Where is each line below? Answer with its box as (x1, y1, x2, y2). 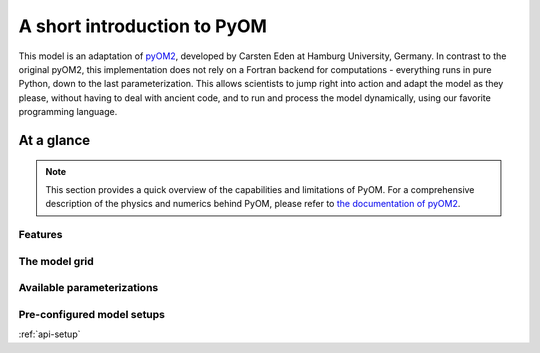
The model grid (18, 254, 94, 268)
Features (18, 228, 63, 242)
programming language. (18, 106, 118, 118)
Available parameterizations (18, 281, 159, 295)
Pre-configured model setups (18, 307, 165, 321)
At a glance (18, 131, 91, 149)
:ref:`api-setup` (18, 328, 81, 340)
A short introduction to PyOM (18, 15, 267, 37)
